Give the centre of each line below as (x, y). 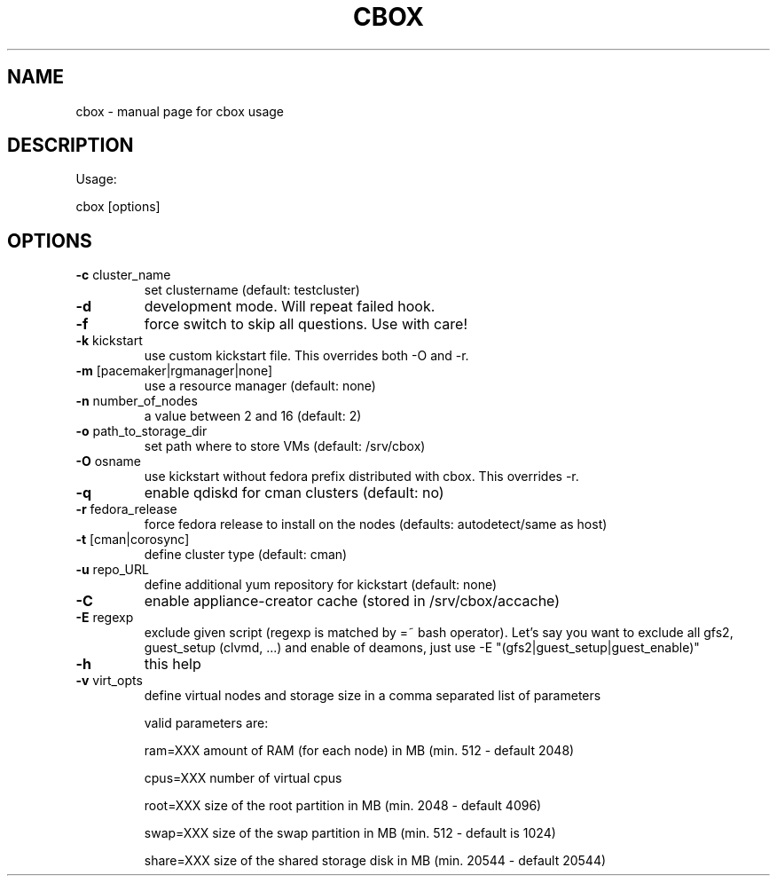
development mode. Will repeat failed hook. (290, 307)
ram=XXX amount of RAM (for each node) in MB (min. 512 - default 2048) (359, 751)
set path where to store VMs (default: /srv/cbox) (285, 446)
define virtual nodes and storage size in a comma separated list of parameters (373, 696)
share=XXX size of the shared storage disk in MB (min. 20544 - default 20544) (375, 861)
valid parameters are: (206, 723)
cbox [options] (118, 207)
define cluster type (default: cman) (246, 555)
